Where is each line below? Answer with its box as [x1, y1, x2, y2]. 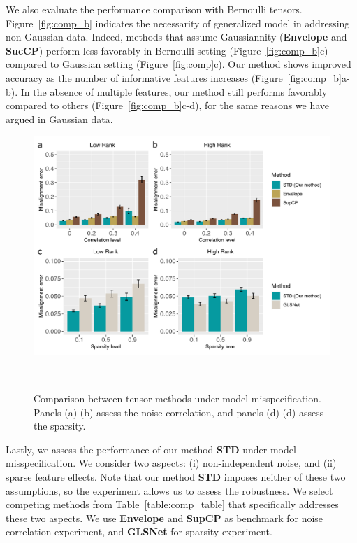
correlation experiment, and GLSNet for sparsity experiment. [6, 524, 272, 539]
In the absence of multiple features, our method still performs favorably [20, 84, 328, 99]
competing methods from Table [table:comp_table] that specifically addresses [6, 497, 339, 512]
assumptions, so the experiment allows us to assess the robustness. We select [6, 483, 333, 498]
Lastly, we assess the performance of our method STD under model [6, 442, 296, 456]
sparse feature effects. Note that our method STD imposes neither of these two [6, 469, 346, 484]
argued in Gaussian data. [6, 111, 113, 126]
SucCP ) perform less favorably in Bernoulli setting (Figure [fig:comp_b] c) [6, 43, 328, 57]
